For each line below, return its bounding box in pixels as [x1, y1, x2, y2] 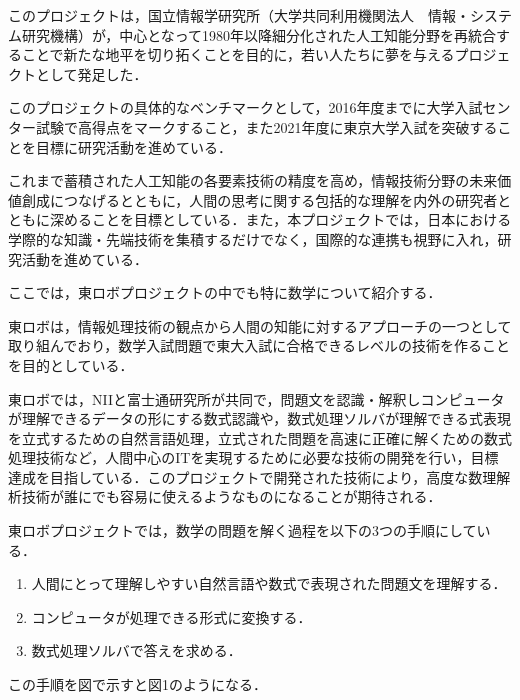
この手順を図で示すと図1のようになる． [8, 674, 267, 695]
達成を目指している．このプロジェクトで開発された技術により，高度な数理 [8, 466, 497, 487]
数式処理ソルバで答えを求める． [31, 640, 242, 661]
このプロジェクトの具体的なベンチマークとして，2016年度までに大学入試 [8, 97, 483, 118]
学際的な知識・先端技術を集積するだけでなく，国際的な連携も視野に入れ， [8, 228, 498, 249]
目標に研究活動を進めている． [35, 136, 232, 157]
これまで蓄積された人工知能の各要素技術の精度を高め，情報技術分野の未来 [8, 170, 498, 191]
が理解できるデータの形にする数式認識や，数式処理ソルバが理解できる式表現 [8, 408, 512, 429]
